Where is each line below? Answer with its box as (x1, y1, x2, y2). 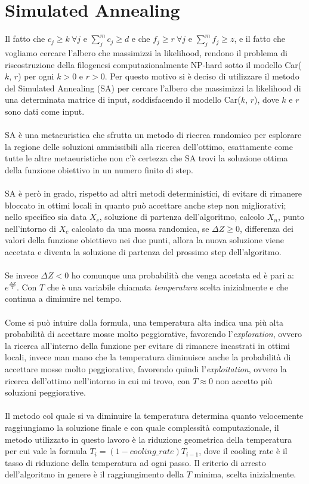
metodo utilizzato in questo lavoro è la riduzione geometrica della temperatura (5, 433, 292, 445)
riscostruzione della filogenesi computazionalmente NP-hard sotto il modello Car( (5, 58, 302, 71)
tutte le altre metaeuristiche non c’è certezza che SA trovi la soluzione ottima (5, 152, 288, 164)
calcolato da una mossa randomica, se (71, 222, 209, 234)
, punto (277, 210, 304, 223)
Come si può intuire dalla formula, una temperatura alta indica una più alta (5, 315, 283, 328)
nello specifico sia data (5, 210, 87, 223)
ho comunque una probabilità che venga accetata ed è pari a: (71, 269, 294, 281)
